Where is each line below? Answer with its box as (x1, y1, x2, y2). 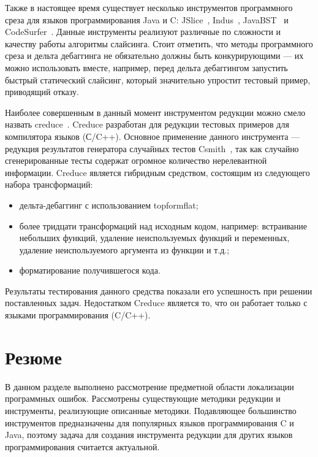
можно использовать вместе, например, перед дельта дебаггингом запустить (5, 61, 288, 74)
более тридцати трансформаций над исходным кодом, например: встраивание (19, 219, 307, 232)
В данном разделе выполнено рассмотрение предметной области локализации (5, 380, 294, 393)
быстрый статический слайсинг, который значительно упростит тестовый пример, (5, 73, 311, 86)
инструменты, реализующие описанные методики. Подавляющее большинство (5, 404, 297, 417)
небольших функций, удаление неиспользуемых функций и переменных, (19, 231, 290, 244)
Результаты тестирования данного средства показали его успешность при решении (5, 284, 312, 297)
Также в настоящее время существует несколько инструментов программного (5, 1, 293, 13)
